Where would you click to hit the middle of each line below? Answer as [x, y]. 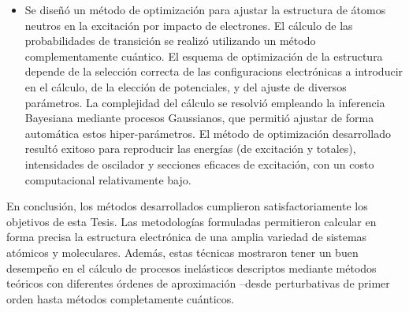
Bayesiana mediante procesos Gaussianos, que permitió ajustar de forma [199, 118]
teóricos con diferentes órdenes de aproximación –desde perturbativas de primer [198, 283]
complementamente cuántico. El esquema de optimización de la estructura [204, 56]
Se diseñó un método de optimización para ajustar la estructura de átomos [205, 9]
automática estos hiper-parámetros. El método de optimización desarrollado [208, 133]
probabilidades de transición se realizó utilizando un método [170, 41]
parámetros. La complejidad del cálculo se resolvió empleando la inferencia [205, 102]
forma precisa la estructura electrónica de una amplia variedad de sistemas [187, 237]
